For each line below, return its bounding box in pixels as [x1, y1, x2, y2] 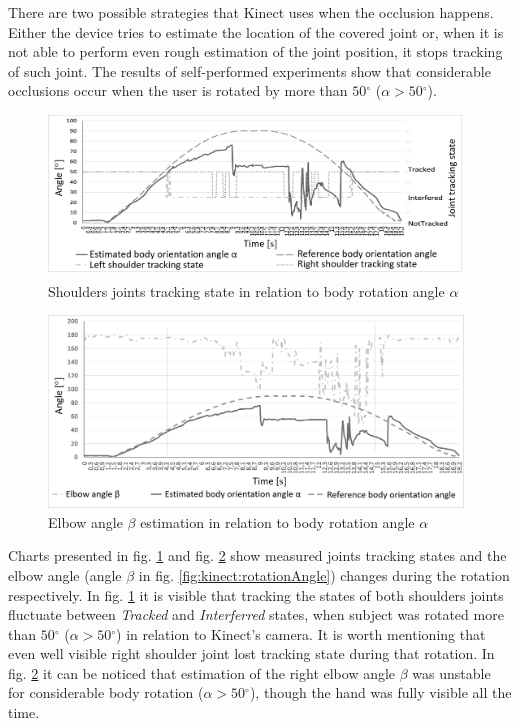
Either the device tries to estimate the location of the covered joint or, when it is [8, 21, 504, 42]
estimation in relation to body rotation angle [140, 511, 415, 532]
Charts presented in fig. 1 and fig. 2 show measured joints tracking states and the [8, 545, 507, 566]
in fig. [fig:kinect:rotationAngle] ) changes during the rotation [138, 564, 510, 585]
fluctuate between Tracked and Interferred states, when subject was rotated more [8, 604, 504, 625]
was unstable [412, 662, 491, 683]
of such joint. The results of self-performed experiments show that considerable [8, 60, 491, 81]
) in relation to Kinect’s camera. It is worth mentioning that [116, 623, 486, 644]
